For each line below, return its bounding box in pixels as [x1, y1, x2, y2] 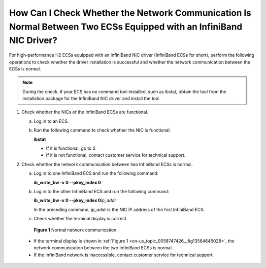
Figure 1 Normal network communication [33, 227, 117, 233]
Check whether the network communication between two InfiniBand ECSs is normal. [21, 161, 193, 167]
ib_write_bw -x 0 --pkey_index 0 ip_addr [33, 198, 117, 203]
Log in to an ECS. [33, 118, 69, 124]
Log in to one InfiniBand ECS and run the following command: [33, 170, 159, 176]
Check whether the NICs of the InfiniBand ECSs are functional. [21, 109, 149, 115]
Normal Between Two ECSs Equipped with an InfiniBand [9, 21, 242, 32]
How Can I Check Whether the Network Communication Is [9, 7, 251, 18]
